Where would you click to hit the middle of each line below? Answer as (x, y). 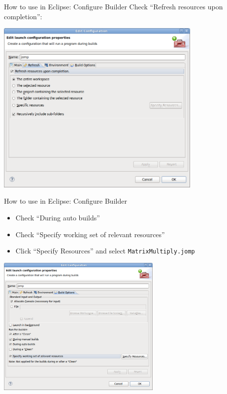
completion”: (23, 16)
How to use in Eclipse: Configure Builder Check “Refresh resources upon (113, 6)
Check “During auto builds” (58, 218)
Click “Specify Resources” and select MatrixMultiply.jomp (105, 251)
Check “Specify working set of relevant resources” (90, 234)
